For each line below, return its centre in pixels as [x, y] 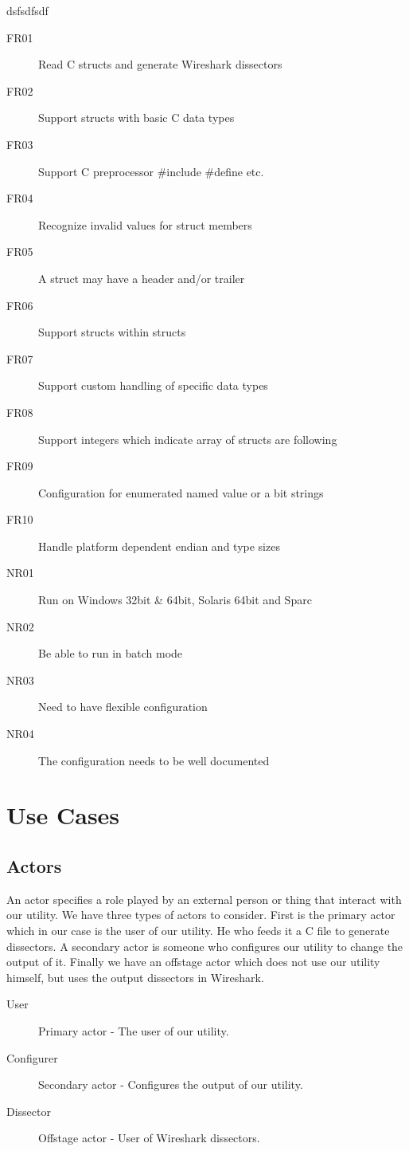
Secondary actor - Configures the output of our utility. [171, 1084]
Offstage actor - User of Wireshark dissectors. [149, 1138]
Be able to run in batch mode [111, 653]
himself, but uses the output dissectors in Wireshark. [135, 977]
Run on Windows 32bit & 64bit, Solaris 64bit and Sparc [175, 600]
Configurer [32, 1057]
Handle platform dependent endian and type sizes [159, 546]
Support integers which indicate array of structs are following [188, 439]
